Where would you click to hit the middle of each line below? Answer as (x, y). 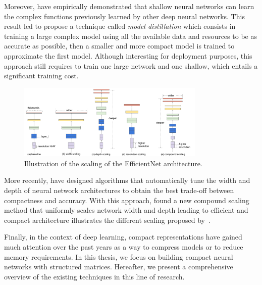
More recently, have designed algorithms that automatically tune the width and (127, 180)
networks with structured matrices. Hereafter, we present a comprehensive (119, 267)
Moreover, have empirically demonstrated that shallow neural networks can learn (129, 6)
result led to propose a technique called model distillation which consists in (120, 26)
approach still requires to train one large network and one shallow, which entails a (131, 65)
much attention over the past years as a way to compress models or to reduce (124, 246)
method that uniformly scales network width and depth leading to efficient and (126, 210)
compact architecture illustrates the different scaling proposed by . (107, 220)
